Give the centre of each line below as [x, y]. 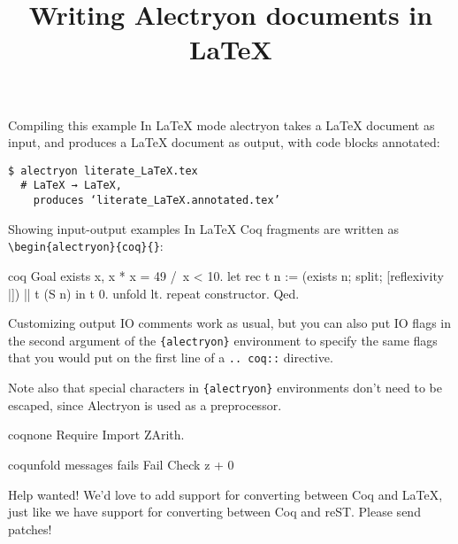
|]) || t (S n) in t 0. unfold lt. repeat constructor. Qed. [154, 293]
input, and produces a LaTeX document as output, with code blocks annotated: [224, 142]
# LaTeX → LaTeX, [71, 186]
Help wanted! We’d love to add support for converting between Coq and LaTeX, [225, 494]
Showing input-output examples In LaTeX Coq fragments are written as [203, 228]
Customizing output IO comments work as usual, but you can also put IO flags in [230, 323]
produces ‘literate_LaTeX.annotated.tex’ [156, 201]
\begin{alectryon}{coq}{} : [86, 246]
